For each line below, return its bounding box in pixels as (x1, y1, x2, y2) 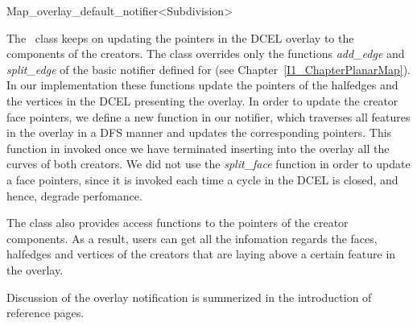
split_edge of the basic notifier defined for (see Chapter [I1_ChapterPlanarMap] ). (6, 60, 411, 77)
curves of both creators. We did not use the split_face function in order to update (6, 155, 411, 172)
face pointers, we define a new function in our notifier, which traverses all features (6, 108, 411, 125)
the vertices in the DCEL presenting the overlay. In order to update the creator (6, 92, 398, 109)
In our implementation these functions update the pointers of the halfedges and (6, 76, 398, 93)
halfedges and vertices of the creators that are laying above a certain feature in (6, 246, 396, 262)
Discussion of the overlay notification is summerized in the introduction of (6, 288, 372, 305)
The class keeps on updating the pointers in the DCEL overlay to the (6, 29, 354, 46)
